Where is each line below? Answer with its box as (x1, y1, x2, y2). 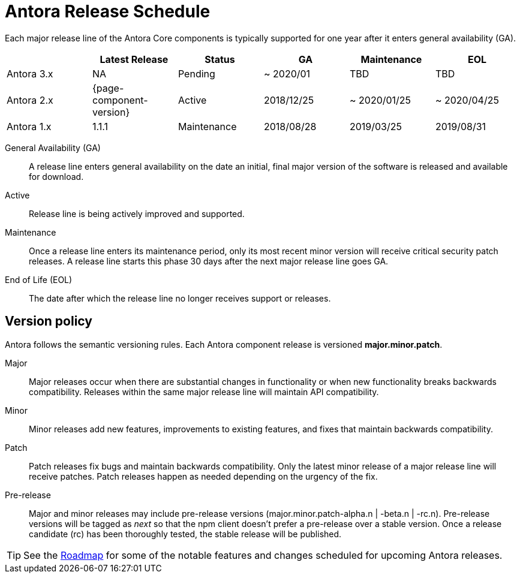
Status (205, 53, 235, 65)
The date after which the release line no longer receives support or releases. (29, 293, 331, 303)
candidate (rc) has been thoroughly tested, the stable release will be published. (29, 528, 342, 539)
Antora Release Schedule (5, 1, 211, 22)
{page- (92, 82, 124, 94)
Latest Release (100, 53, 169, 65)
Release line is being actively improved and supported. (29, 208, 245, 219)
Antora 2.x (7, 94, 53, 106)
